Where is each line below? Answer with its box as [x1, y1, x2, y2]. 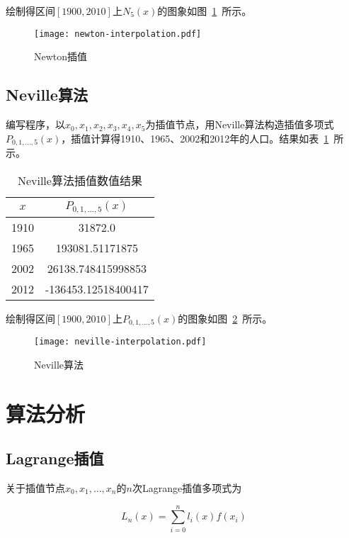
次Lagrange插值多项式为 [132, 480, 242, 495]
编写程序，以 [6, 117, 65, 132]
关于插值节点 [6, 480, 65, 495]
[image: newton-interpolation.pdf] [34, 28, 202, 39]
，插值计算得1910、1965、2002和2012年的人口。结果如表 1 [61, 130, 329, 145]
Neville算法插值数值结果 [17, 172, 142, 189]
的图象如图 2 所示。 [178, 310, 273, 325]
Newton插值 [34, 49, 88, 64]
